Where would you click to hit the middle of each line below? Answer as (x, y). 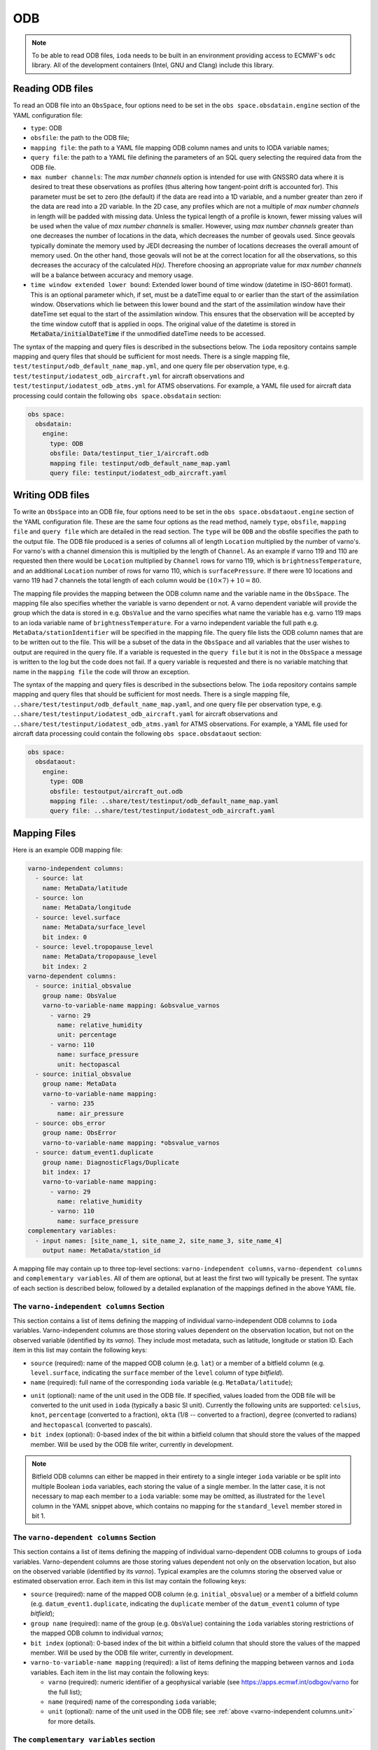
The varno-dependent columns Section (84, 1537)
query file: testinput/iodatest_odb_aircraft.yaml (139, 473)
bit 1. (38, 1515)
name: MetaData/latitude (85, 888)
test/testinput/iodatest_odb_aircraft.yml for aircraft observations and (129, 376)
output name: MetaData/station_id (101, 1251)
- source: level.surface (78, 917)
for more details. (72, 1721)
